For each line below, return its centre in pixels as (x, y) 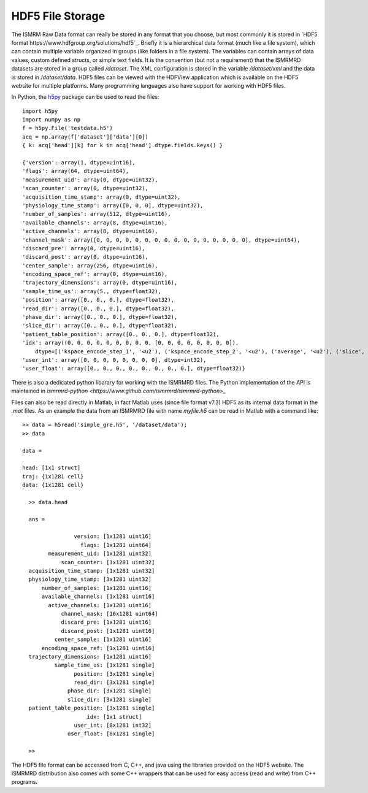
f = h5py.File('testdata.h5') (68, 128)
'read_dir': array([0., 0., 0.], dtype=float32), (98, 308)
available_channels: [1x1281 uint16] (98, 597)
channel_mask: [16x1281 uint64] (110, 614)
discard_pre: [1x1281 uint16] (106, 622)
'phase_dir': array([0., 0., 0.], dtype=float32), (100, 317)
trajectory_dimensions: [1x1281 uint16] (90, 657)
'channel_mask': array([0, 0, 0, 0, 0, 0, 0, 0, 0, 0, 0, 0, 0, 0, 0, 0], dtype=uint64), (161, 240)
